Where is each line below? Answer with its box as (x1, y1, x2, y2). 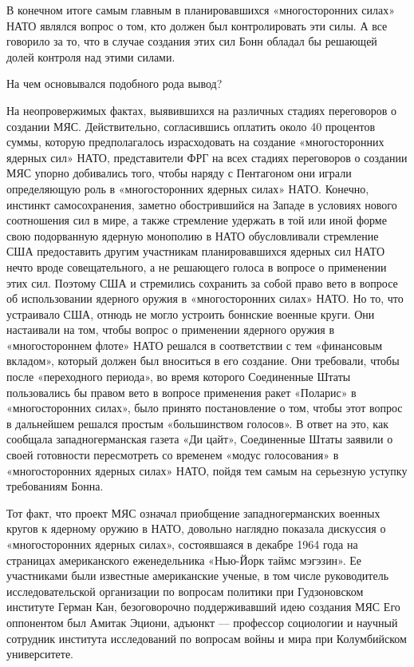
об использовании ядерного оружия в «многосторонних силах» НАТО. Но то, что (6, 290, 404, 307)
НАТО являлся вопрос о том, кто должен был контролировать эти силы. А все (6, 17, 388, 34)
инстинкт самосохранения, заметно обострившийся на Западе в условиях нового (6, 196, 397, 212)
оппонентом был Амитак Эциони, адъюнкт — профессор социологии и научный (6, 613, 398, 630)
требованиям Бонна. (6, 478, 104, 494)
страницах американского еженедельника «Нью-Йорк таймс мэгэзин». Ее (6, 551, 362, 568)
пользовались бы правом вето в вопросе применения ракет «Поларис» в (6, 383, 357, 400)
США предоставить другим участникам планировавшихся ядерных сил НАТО (6, 243, 385, 260)
